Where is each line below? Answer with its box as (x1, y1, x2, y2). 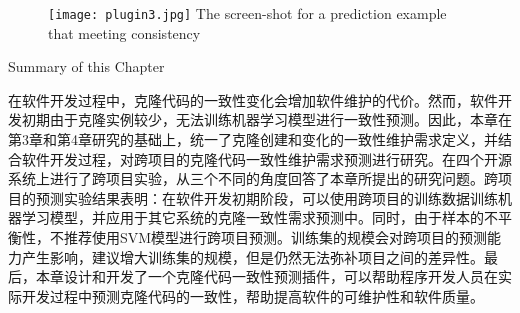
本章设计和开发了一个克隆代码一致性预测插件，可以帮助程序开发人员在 (35, 266, 498, 287)
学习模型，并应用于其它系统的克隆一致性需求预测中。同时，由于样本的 (21, 207, 484, 228)
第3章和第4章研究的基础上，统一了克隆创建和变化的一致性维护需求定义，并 (8, 129, 498, 150)
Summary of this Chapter (8, 56, 165, 77)
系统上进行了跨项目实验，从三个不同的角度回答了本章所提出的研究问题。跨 (8, 168, 498, 189)
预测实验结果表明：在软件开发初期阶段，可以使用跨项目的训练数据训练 (35, 187, 498, 208)
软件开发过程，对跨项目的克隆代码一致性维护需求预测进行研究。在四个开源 (21, 148, 512, 169)
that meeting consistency (48, 22, 201, 43)
